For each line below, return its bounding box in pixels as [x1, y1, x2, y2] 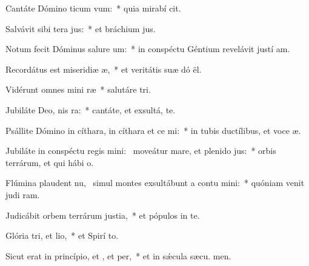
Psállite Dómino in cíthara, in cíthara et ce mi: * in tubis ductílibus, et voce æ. [5, 124, 301, 136]
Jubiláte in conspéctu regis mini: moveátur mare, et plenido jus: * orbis [5, 144, 276, 157]
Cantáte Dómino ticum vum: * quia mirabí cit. [5, 2, 181, 14]
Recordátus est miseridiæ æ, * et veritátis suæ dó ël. [5, 62, 202, 75]
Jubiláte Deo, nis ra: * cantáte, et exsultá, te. [5, 103, 176, 116]
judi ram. [5, 188, 40, 201]
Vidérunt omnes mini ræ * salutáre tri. [5, 83, 151, 96]
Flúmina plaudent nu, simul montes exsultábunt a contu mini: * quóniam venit [5, 176, 305, 189]
